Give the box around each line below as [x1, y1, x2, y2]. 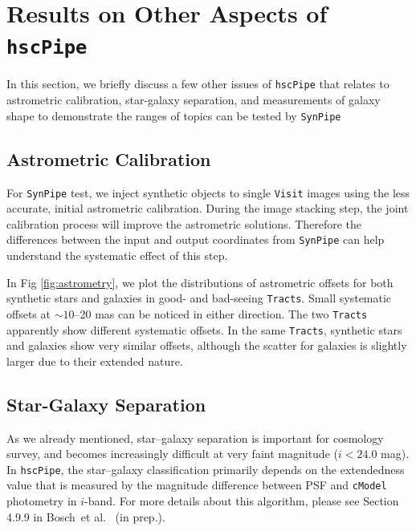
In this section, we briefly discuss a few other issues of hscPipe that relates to [6, 75, 389, 92]
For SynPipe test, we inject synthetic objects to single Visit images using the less [6, 184, 410, 201]
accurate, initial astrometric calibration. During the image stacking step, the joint [6, 200, 409, 217]
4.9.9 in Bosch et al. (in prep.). [6, 508, 165, 525]
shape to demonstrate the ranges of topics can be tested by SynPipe [6, 107, 341, 124]
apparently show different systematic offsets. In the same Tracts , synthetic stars [6, 321, 402, 338]
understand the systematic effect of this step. [6, 247, 228, 264]
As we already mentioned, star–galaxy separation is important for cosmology [6, 429, 384, 446]
